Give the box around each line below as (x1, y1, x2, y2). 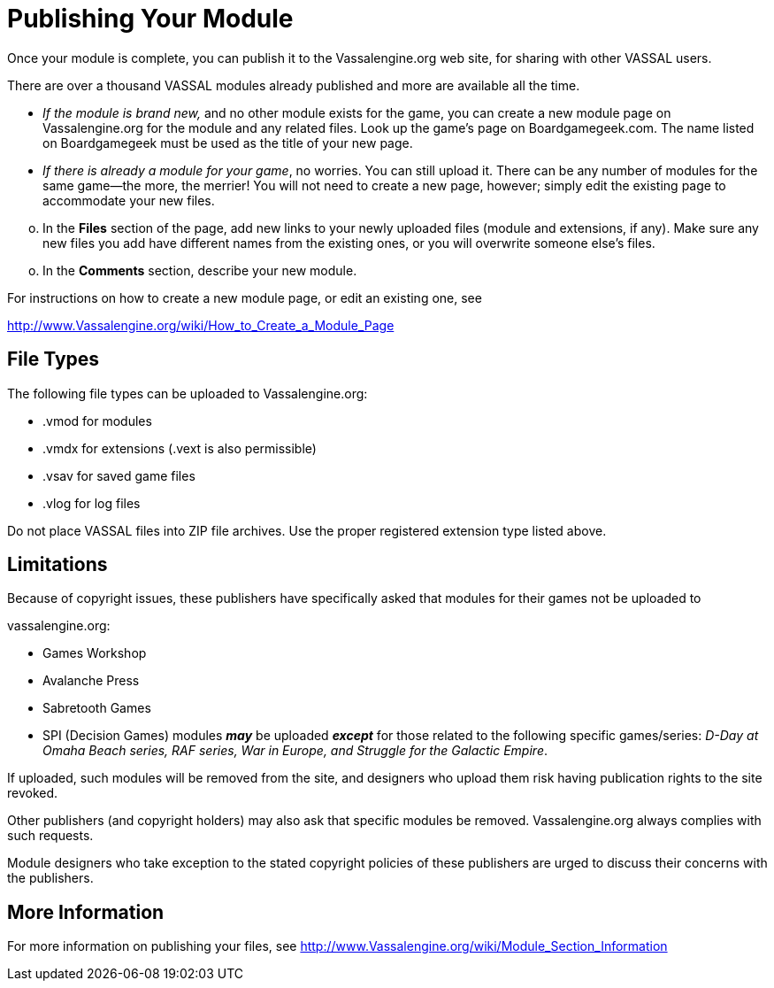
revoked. (7, 785, 58, 801)
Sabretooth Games (42, 700, 151, 716)
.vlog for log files (42, 495, 141, 511)
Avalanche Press (42, 673, 140, 689)
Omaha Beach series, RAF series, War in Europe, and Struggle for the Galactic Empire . (42, 743, 548, 759)
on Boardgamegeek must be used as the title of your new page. (42, 135, 413, 151)
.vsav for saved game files (42, 467, 195, 483)
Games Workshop (42, 645, 147, 661)
